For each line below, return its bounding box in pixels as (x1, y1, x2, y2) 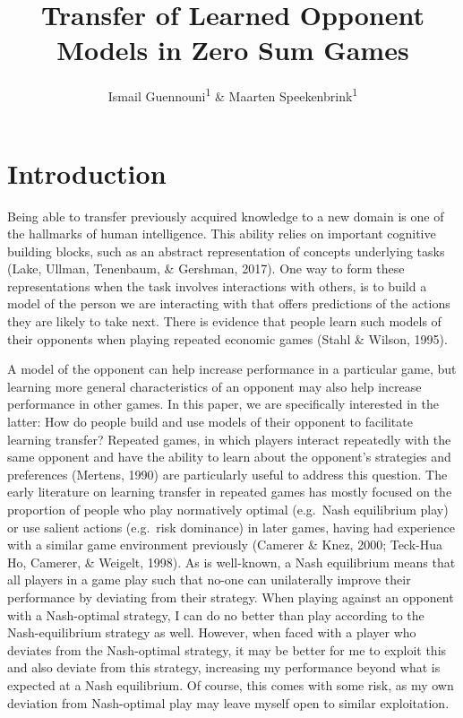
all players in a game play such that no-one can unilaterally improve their (7, 570, 411, 589)
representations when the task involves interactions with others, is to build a (7, 276, 427, 295)
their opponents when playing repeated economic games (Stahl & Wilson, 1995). (7, 329, 448, 348)
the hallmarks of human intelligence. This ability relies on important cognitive (7, 224, 436, 243)
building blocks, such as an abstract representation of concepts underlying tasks (7, 241, 445, 260)
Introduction (7, 154, 167, 191)
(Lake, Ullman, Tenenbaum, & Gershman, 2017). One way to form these (7, 259, 405, 278)
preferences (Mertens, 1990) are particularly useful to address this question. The (7, 464, 448, 483)
